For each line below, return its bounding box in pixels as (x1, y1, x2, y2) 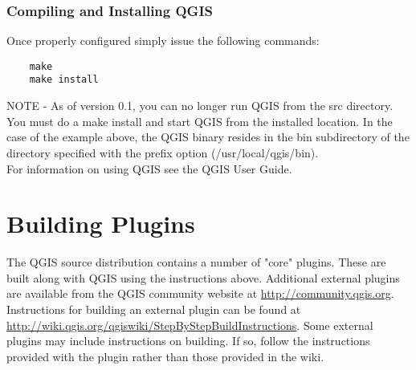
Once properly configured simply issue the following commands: (6, 32, 320, 49)
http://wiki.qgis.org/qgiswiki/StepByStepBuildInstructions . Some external (6, 316, 373, 333)
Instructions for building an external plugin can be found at (6, 301, 301, 317)
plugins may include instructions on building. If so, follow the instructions (6, 332, 370, 349)
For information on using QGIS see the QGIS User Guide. (6, 160, 292, 177)
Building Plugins (6, 207, 195, 240)
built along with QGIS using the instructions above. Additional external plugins (6, 269, 400, 286)
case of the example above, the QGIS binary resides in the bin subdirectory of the (6, 128, 410, 145)
